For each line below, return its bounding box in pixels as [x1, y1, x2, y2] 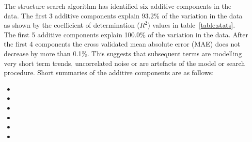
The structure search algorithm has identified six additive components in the [4, 1, 232, 11]
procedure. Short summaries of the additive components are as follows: [4, 67, 214, 78]
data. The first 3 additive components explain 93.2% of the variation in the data [4, 10, 243, 20]
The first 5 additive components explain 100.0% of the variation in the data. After [4, 29, 248, 39]
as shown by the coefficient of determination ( [4, 20, 140, 30]
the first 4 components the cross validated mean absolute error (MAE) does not [4, 39, 240, 49]
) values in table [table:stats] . [147, 20, 235, 30]
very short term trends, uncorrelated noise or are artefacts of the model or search [4, 58, 245, 68]
